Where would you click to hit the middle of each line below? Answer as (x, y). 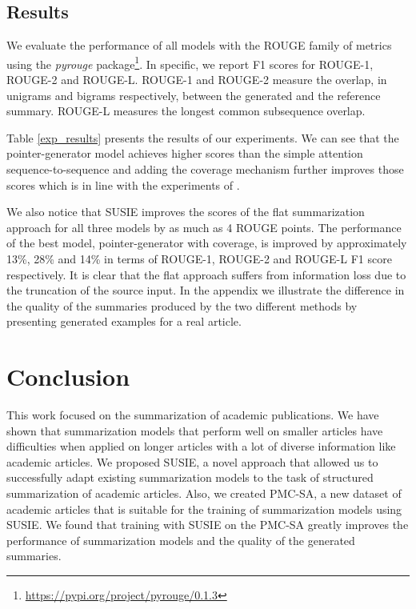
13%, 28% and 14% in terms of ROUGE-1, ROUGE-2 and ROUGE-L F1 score (199, 258)
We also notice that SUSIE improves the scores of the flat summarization (186, 212)
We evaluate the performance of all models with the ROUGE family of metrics (199, 45)
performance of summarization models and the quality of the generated (181, 540)
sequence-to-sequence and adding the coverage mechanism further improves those (205, 169)
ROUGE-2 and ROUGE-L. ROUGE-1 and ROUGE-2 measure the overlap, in (197, 80)
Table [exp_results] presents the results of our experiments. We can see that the (203, 137)
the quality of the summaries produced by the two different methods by (182, 305)
